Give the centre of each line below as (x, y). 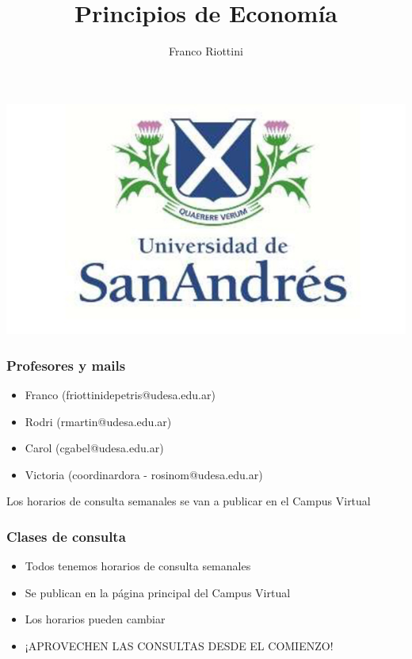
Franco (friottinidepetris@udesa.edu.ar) (120, 395)
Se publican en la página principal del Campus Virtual (158, 592)
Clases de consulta (66, 536)
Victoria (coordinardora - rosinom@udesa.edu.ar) (144, 474)
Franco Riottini (206, 51)
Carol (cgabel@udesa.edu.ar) (94, 448)
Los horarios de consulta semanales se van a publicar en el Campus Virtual (189, 501)
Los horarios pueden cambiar (95, 619)
